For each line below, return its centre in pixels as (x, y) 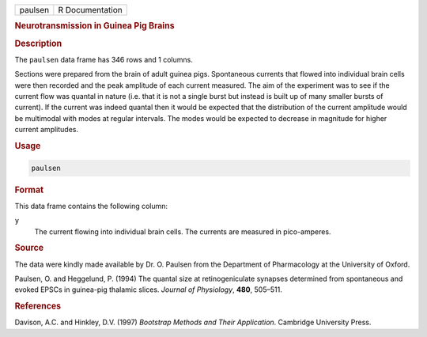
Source (29, 248)
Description (38, 44)
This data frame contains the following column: (91, 206)
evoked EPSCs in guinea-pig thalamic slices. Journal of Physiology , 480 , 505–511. (148, 290)
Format (29, 190)
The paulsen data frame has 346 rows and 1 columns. (104, 59)
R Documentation (90, 10)
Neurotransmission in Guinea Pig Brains (94, 26)
